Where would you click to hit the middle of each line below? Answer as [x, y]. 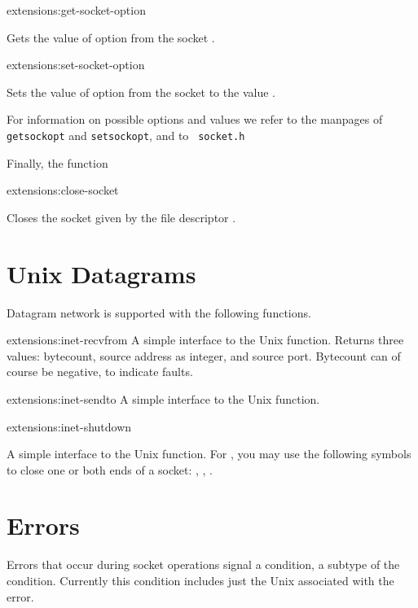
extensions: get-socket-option [76, 10]
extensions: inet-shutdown [69, 426]
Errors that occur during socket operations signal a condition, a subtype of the [203, 564]
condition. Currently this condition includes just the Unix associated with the [200, 580]
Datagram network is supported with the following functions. [159, 312]
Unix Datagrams [101, 273]
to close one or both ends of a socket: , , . [110, 469]
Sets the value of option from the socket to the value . [141, 92]
